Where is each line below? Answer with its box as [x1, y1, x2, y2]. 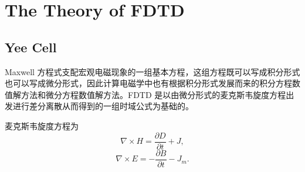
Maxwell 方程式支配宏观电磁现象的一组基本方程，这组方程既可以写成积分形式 [5, 65, 300, 77]
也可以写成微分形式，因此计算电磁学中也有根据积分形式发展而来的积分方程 [5, 77, 292, 89]
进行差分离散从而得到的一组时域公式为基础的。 [12, 100, 194, 112]
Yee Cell [5, 38, 57, 56]
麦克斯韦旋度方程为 [5, 119, 79, 131]
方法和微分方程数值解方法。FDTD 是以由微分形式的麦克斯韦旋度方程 [21, 88, 286, 100]
